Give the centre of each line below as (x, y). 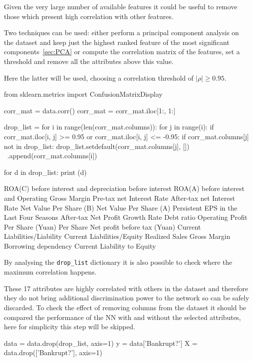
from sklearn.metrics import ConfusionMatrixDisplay (83, 94)
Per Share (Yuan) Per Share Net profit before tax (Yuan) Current (103, 226)
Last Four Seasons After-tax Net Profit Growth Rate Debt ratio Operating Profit (126, 217)
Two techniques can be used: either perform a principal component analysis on (122, 32)
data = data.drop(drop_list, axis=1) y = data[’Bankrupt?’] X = (101, 343)
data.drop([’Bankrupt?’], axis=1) (53, 352)
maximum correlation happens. (50, 272)
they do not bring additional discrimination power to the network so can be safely (127, 298)
